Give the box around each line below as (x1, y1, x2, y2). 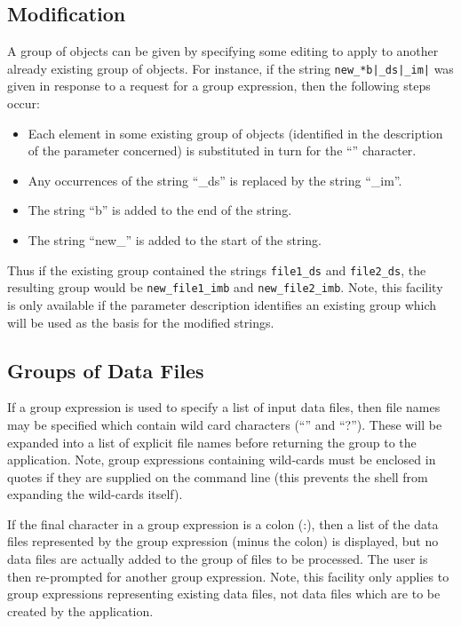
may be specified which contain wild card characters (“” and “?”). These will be (7, 415, 442, 433)
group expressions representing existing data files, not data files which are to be (7, 584, 441, 603)
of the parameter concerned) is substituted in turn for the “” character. (28, 141, 417, 160)
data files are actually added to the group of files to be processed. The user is (7, 550, 428, 568)
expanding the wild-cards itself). (7, 485, 183, 503)
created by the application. (7, 601, 154, 620)
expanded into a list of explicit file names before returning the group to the (7, 432, 417, 451)
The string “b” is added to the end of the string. (28, 201, 292, 219)
